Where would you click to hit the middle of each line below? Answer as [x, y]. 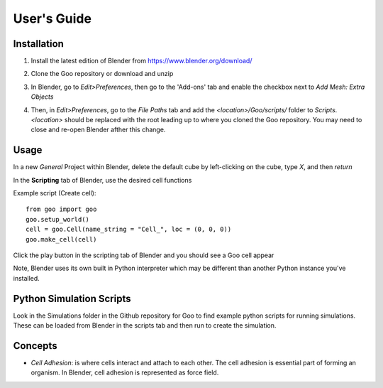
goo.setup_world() [58, 219]
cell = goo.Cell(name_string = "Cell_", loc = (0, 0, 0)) [129, 230]
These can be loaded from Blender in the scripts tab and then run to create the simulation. [145, 325]
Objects [42, 97]
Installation [38, 44]
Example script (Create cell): [55, 193]
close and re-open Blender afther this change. [98, 130]
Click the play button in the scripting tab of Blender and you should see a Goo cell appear [144, 255]
